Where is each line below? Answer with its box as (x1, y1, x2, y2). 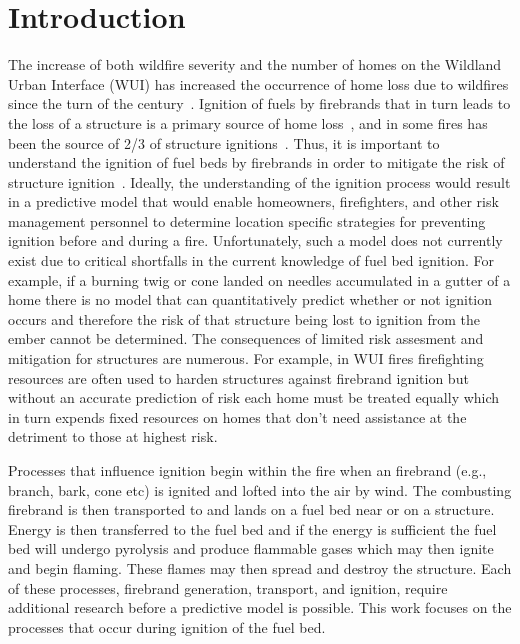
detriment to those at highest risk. (8, 426, 218, 447)
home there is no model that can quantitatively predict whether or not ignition (8, 289, 493, 310)
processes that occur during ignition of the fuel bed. (8, 616, 326, 637)
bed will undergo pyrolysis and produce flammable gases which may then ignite (8, 538, 494, 559)
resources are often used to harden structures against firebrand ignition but (8, 367, 469, 388)
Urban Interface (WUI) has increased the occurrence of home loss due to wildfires (8, 73, 509, 94)
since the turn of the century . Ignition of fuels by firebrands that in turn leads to (8, 93, 511, 114)
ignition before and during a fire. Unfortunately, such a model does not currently (8, 230, 503, 251)
